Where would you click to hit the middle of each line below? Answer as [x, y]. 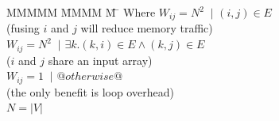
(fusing [23, 28]
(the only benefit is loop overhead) [90, 91]
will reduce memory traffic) [147, 28]
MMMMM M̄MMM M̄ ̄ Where [81, 12]
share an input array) [100, 60]
